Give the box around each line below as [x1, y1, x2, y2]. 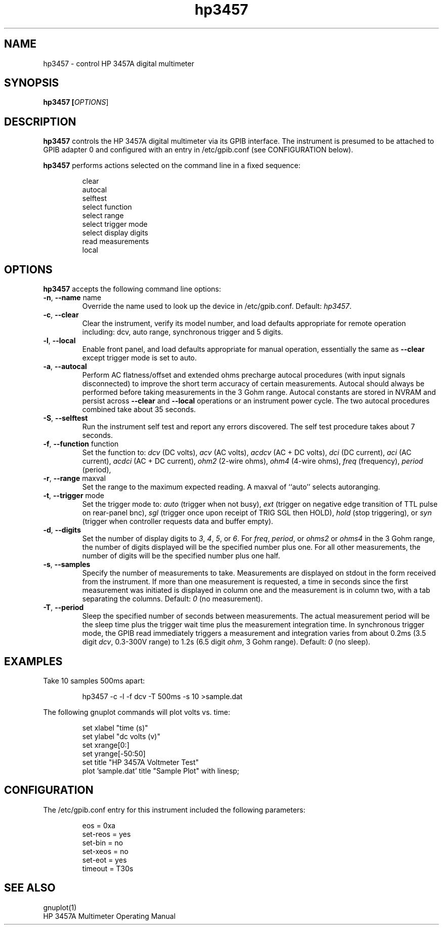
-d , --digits [43, 526, 81, 535]
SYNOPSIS [4, 76, 59, 90]
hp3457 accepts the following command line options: [43, 285, 221, 294]
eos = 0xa [82, 821, 116, 830]
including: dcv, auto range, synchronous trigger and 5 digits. [82, 328, 283, 337]
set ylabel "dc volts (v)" [82, 732, 160, 741]
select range [82, 211, 124, 220]
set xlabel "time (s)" [82, 723, 148, 732]
